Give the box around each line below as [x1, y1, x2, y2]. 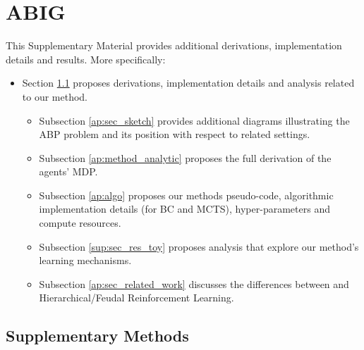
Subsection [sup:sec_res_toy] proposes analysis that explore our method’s [39, 239, 359, 254]
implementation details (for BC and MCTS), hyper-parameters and [39, 201, 330, 216]
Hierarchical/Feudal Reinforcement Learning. [39, 290, 234, 305]
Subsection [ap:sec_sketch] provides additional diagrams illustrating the [39, 113, 350, 127]
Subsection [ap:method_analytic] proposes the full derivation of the [39, 150, 332, 165]
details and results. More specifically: [6, 51, 166, 66]
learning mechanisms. [39, 253, 132, 268]
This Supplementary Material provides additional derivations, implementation [6, 38, 342, 53]
